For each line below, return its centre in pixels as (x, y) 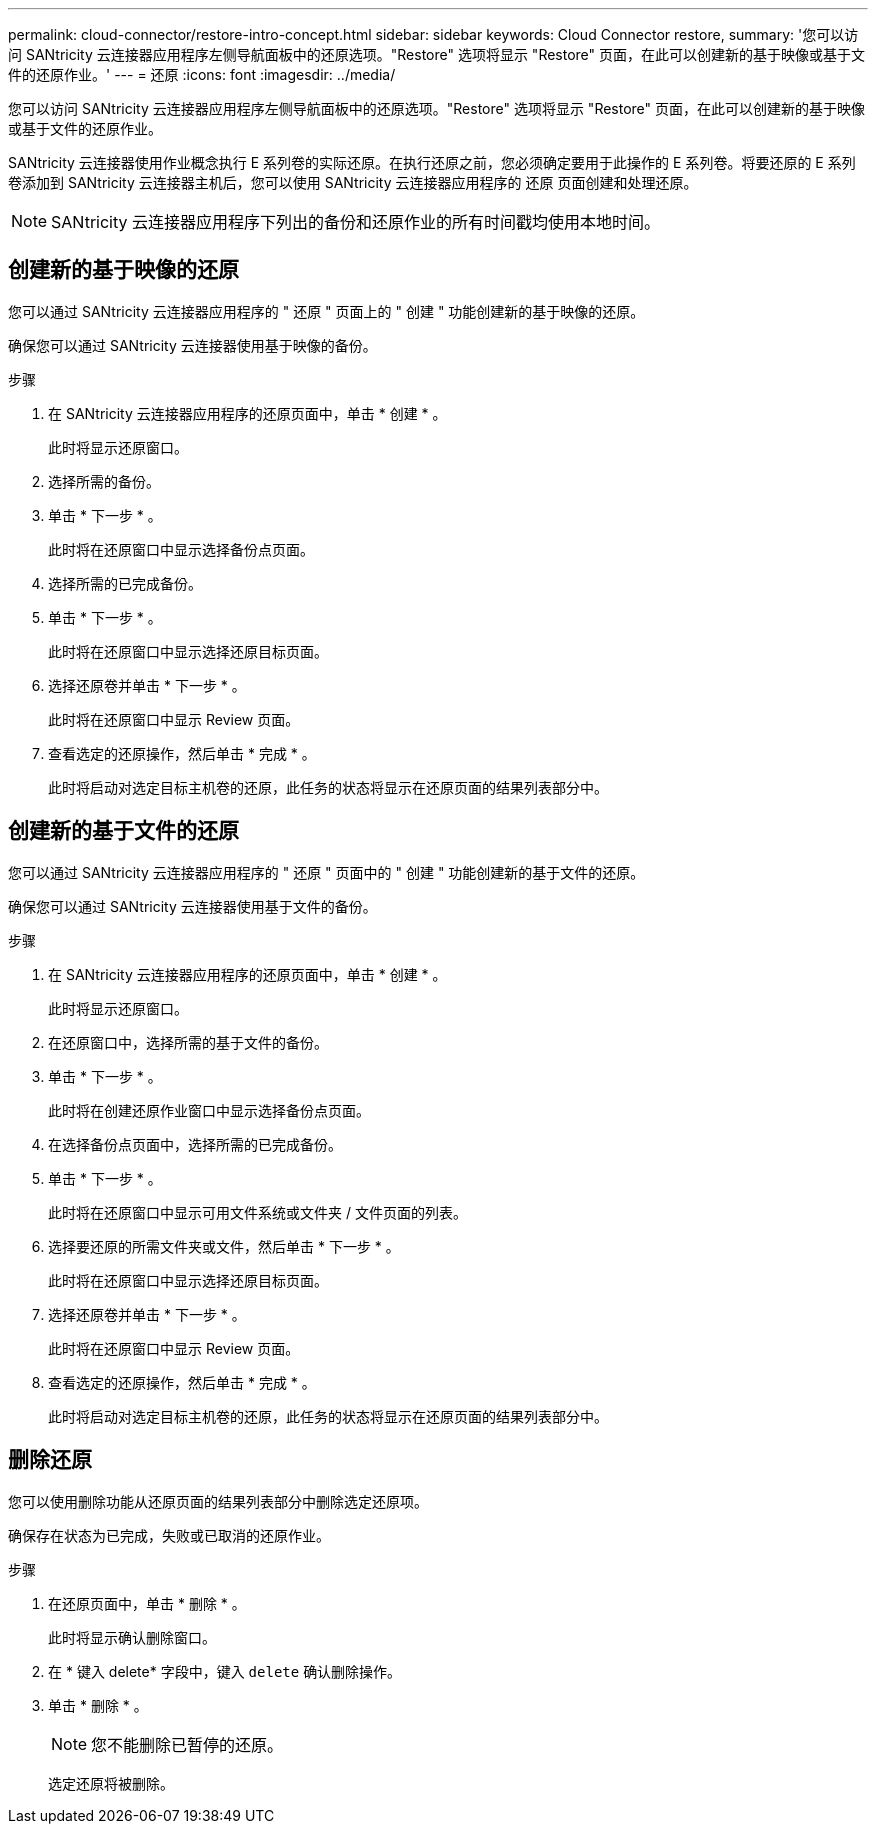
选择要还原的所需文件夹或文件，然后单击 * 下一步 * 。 (224, 1246)
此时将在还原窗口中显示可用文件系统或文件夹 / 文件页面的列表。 (257, 1212)
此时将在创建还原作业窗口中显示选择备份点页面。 (209, 1110)
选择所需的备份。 (104, 481)
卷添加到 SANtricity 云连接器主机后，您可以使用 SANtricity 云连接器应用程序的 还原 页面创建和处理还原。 (353, 182)
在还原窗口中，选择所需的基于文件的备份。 (188, 1042)
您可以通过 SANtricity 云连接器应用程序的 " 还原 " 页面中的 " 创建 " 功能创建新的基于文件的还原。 (326, 872)
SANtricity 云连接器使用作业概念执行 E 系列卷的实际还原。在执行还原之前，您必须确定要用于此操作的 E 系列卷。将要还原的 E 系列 (432, 162)
